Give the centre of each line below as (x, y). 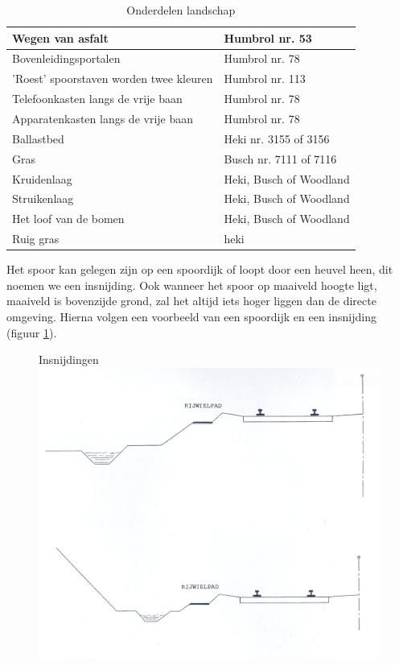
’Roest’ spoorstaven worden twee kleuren (113, 78)
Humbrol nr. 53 (268, 37)
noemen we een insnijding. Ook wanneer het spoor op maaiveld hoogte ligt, (192, 285)
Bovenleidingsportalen (66, 58)
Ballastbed (38, 138)
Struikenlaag (43, 198)
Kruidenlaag (42, 178)
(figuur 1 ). (32, 332)
